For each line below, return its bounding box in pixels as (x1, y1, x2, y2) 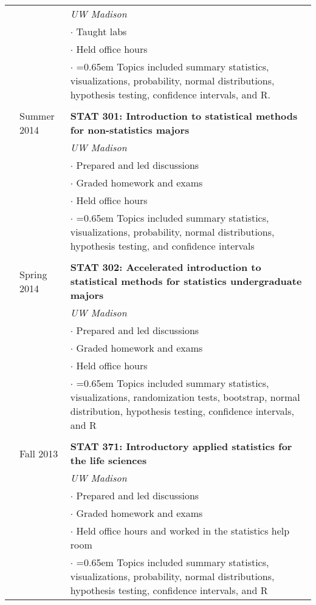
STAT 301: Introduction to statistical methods (70, 109, 298, 123)
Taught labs (76, 24, 127, 38)
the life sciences (70, 453, 147, 467)
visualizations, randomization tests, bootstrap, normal (70, 390, 300, 404)
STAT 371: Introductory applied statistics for (70, 439, 292, 453)
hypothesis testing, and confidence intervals (70, 239, 255, 253)
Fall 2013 (19, 446, 58, 460)
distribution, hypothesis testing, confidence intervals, (70, 404, 294, 418)
